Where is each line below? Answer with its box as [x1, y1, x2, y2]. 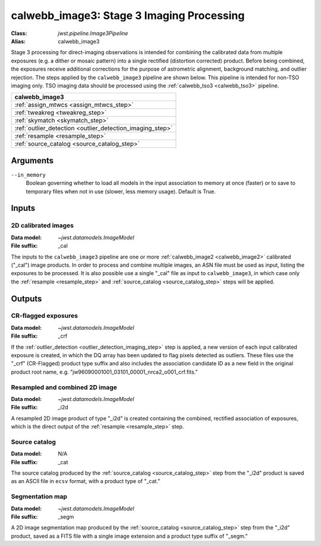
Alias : [11, 37, 26, 45]
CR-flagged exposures [11, 312, 78, 320]
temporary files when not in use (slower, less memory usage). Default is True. [26, 188, 216, 195]
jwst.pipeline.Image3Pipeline [58, 30, 128, 37]
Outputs [11, 293, 42, 304]
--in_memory [11, 171, 46, 178]
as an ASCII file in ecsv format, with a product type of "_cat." [11, 478, 160, 485]
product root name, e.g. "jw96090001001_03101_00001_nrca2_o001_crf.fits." [11, 368, 198, 375]
